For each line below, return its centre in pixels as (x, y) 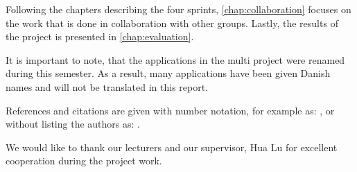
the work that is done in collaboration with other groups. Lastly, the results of (172, 23)
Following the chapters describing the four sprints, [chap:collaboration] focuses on (178, 9)
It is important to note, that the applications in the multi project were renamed (175, 59)
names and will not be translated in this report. (107, 86)
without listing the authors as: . (73, 124)
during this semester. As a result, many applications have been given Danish (168, 73)
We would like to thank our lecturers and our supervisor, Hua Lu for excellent (172, 147)
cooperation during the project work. (84, 161)
